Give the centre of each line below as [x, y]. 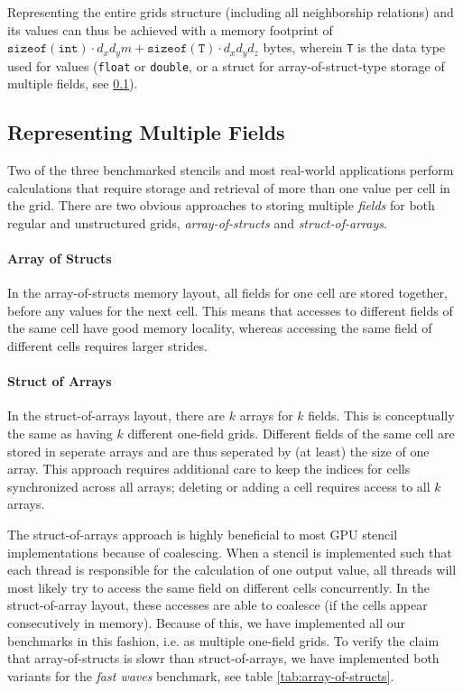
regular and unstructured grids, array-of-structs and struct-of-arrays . [197, 222]
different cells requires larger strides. [107, 346]
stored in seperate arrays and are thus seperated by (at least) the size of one [218, 451]
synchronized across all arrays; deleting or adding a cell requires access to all [219, 486]
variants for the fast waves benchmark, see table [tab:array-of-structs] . [201, 675]
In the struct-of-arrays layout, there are [116, 415]
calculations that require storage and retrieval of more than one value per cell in [229, 187]
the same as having [60, 434]
